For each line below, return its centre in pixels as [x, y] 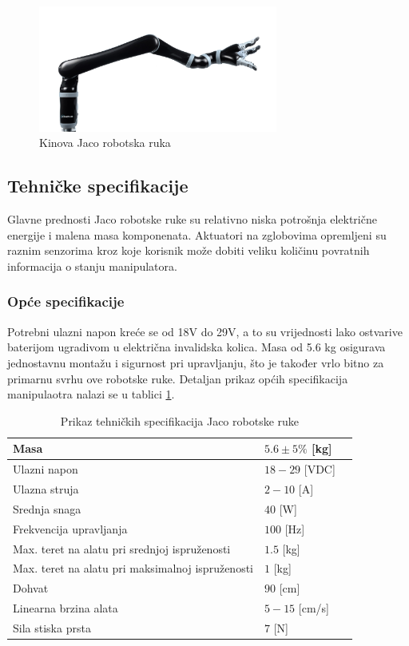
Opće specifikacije [66, 301]
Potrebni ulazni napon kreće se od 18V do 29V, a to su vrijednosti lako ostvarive [205, 331]
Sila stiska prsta [52, 627]
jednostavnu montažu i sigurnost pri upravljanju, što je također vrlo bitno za [196, 362]
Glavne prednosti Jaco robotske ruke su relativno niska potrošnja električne [192, 219]
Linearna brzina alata [66, 608]
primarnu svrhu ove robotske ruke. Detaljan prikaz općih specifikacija [178, 378]
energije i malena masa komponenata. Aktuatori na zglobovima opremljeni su [197, 234]
